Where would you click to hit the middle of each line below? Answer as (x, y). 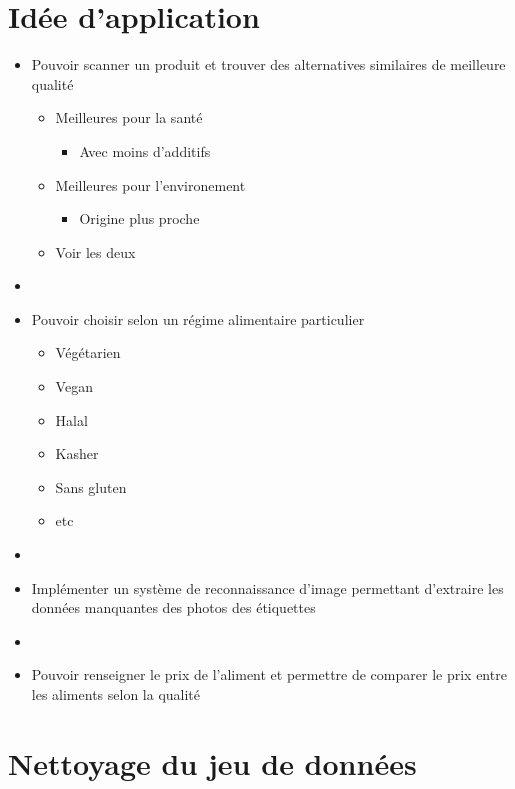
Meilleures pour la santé (129, 117)
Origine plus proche (139, 218)
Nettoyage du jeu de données (212, 762)
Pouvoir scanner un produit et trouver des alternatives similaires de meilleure (268, 64)
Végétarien (88, 352)
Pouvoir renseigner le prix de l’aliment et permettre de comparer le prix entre (269, 674)
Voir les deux (95, 251)
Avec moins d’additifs (145, 150)
